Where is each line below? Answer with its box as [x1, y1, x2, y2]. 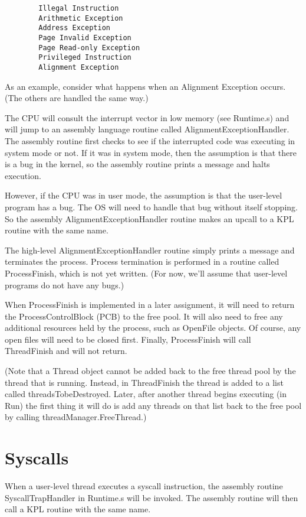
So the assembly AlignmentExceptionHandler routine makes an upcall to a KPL [5, 212, 294, 225]
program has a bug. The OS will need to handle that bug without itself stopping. [5, 200, 298, 213]
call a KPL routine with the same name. [5, 503, 151, 515]
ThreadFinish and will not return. [5, 344, 127, 357]
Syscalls [5, 446, 69, 470]
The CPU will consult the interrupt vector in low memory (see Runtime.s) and [5, 111, 289, 123]
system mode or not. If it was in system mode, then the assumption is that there [5, 146, 297, 158]
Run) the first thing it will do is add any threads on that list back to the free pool [5, 399, 302, 411]
